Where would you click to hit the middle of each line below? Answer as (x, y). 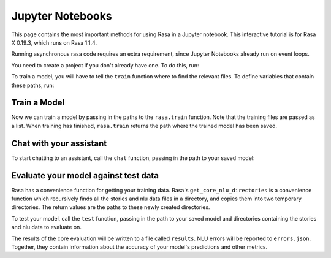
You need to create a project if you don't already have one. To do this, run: (105, 65)
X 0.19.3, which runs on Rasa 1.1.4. (54, 42)
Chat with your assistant (59, 143)
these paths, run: (33, 85)
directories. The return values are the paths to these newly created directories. (111, 207)
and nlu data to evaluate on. (47, 227)
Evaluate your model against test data (85, 176)
